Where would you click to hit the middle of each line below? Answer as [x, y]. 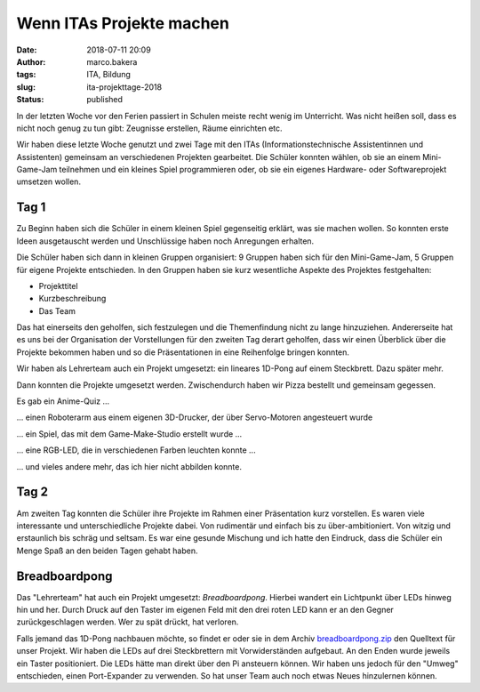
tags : [26, 75]
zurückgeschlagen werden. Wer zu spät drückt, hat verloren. [128, 622]
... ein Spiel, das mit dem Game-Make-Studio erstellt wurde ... [129, 434]
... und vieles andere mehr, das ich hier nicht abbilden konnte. [129, 466]
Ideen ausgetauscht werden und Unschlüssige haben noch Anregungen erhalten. [165, 241]
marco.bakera [112, 61]
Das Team [57, 310]
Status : [30, 100]
